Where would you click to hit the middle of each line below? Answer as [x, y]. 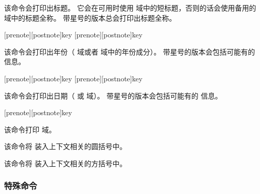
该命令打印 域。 [30, 129]
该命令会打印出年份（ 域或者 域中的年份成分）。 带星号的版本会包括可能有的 [129, 51]
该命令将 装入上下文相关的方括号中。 [65, 163]
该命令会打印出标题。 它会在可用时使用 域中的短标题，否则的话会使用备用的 [130, 8]
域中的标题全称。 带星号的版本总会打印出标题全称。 [90, 17]
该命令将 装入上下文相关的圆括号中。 [65, 146]
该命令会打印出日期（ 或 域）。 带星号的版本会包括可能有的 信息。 [113, 95]
